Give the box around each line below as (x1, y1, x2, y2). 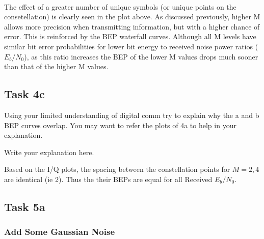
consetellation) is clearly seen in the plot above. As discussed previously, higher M (4, 11, 260, 22)
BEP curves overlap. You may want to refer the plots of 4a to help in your (4, 119, 236, 130)
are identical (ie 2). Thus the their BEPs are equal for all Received (4, 173, 213, 184)
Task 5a (4, 198, 45, 214)
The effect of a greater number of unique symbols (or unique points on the (4, 1, 236, 12)
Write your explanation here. (4, 146, 94, 157)
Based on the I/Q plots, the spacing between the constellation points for (4, 164, 230, 174)
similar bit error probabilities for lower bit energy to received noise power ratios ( (4, 41, 258, 51)
